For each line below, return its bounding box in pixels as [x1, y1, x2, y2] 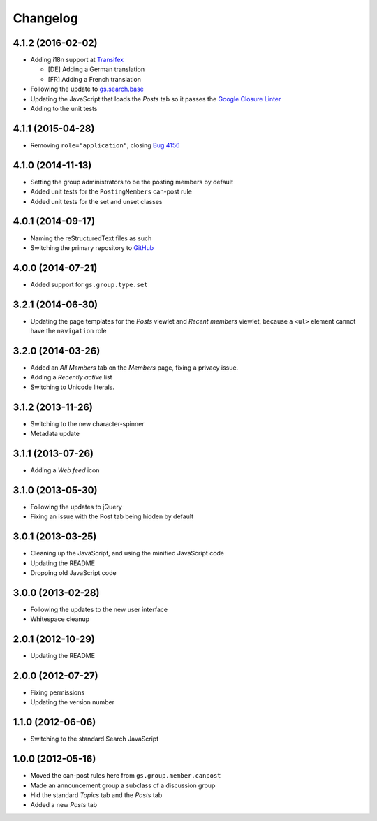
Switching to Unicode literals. [30, 383, 114, 391]
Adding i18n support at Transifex [30, 56, 124, 64]
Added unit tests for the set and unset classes [30, 197, 163, 205]
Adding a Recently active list [30, 373, 112, 382]
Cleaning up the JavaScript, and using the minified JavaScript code [30, 549, 225, 558]
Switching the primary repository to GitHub [30, 243, 154, 252]
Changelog [13, 10, 78, 26]
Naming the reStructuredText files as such [30, 234, 152, 242]
